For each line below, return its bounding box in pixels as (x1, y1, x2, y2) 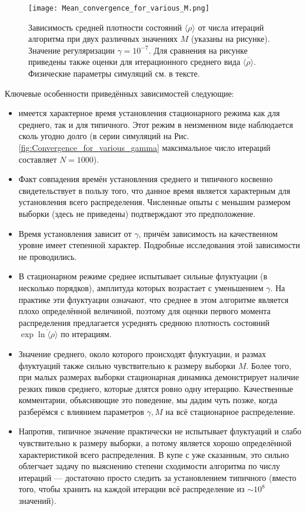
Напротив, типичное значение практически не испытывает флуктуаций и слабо (18, 425, 301, 437)
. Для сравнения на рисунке (148, 44, 248, 56)
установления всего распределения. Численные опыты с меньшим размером (18, 196, 291, 208)
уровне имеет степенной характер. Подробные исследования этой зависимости (18, 239, 300, 251)
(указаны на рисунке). (191, 32, 270, 45)
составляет (18, 153, 57, 165)
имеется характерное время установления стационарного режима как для (18, 107, 280, 119)
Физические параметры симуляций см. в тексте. (28, 67, 200, 80)
